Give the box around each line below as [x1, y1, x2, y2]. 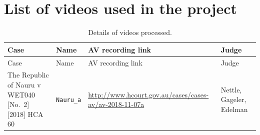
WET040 [7, 89, 35, 99]
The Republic [7, 69, 49, 80]
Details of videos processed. [88, 27, 172, 37]
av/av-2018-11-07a [88, 99, 144, 109]
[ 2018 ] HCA [7, 108, 43, 119]
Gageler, [220, 94, 246, 104]
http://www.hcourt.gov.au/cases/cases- [88, 89, 209, 99]
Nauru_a [56, 96, 81, 104]
